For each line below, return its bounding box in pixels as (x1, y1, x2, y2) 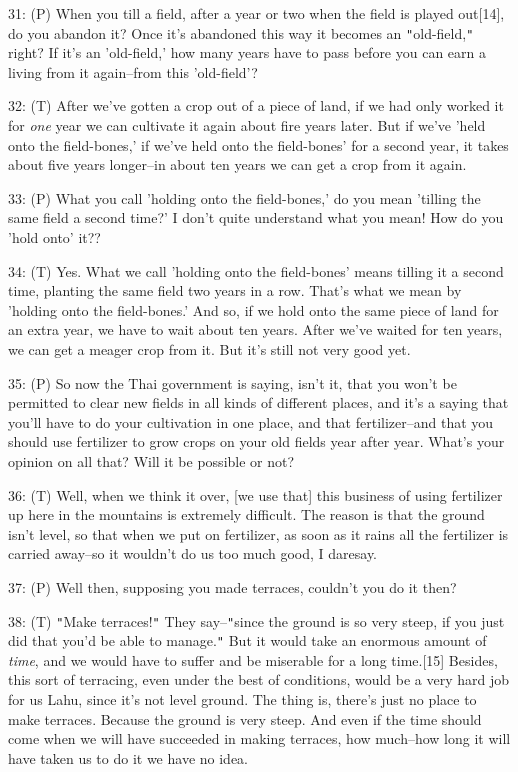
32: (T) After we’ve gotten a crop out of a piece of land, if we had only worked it (8, 95, 504, 116)
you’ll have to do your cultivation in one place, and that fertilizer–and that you (8, 411, 494, 432)
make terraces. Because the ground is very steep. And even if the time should (8, 708, 482, 729)
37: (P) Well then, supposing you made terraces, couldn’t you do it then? (8, 576, 457, 597)
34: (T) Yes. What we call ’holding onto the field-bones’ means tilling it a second (8, 260, 504, 281)
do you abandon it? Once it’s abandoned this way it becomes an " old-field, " (8, 22, 474, 43)
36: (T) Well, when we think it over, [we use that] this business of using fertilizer (8, 484, 503, 505)
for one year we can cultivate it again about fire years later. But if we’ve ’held (8, 115, 486, 136)
